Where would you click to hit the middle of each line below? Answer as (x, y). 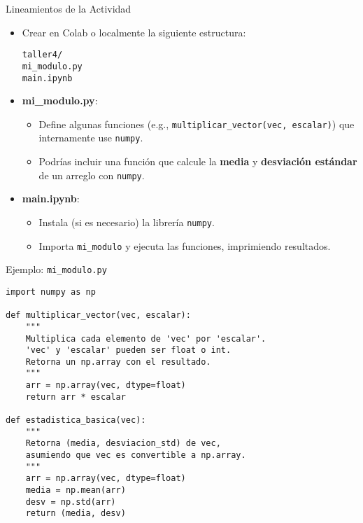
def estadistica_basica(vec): (76, 420)
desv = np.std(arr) (71, 502)
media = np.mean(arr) (76, 490)
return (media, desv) (76, 514)
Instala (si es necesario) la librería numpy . (127, 222)
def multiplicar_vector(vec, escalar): (98, 315)
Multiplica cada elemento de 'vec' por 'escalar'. (146, 339)
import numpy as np (51, 292)
